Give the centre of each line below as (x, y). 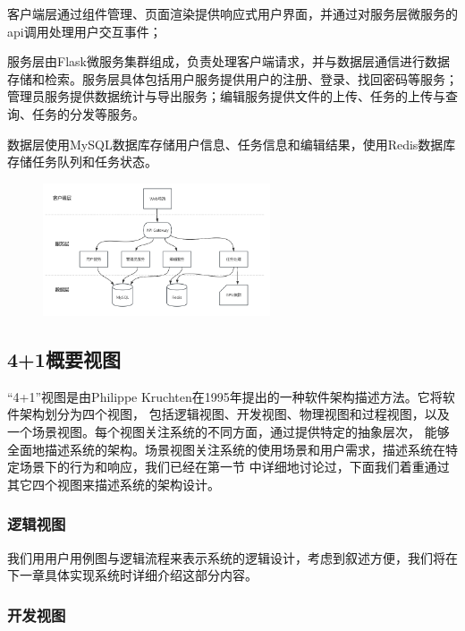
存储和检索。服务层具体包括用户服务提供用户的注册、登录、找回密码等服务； (232, 78)
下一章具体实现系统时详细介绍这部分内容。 (132, 575)
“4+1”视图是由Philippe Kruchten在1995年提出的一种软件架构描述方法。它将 (225, 396)
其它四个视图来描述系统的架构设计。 (114, 484)
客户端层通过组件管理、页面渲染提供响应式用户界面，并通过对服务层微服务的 (232, 13)
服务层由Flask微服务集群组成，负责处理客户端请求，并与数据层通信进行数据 (228, 61)
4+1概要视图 (64, 358)
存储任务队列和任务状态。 (82, 162)
